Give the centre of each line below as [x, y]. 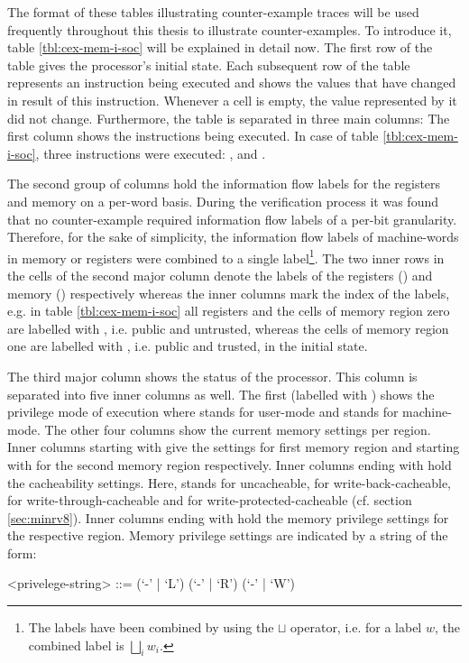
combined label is [76, 645]
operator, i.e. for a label [356, 627]
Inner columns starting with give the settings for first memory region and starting [234, 447]
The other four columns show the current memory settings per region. [238, 429]
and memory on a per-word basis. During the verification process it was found [223, 201]
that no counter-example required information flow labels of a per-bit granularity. [232, 219]
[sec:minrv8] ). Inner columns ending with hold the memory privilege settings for [228, 517]
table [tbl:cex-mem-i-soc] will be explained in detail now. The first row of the [220, 47]
